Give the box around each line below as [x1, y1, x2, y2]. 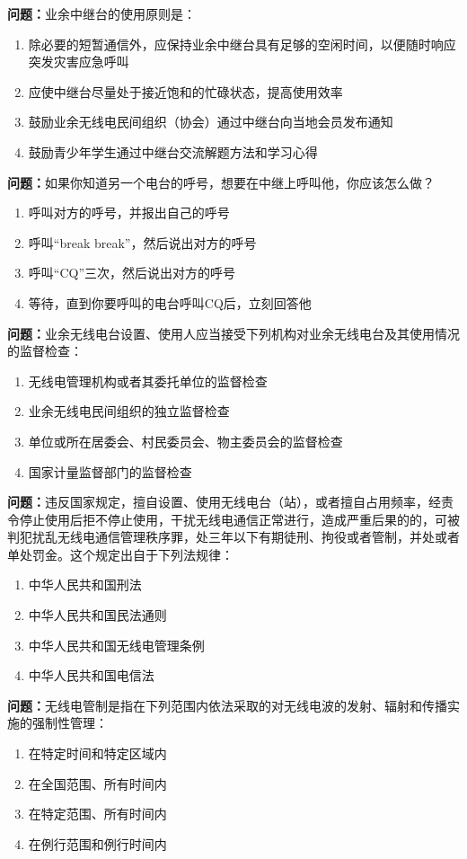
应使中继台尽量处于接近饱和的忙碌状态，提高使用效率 [28, 82, 343, 101]
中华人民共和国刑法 [28, 575, 142, 594]
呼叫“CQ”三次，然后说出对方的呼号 [28, 263, 236, 282]
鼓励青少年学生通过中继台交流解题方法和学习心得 [28, 142, 318, 161]
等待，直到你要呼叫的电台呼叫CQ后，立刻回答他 [28, 293, 312, 312]
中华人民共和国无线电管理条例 [28, 635, 205, 654]
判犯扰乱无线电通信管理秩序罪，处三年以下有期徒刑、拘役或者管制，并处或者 [7, 527, 460, 546]
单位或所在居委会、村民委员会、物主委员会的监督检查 [28, 431, 343, 450]
